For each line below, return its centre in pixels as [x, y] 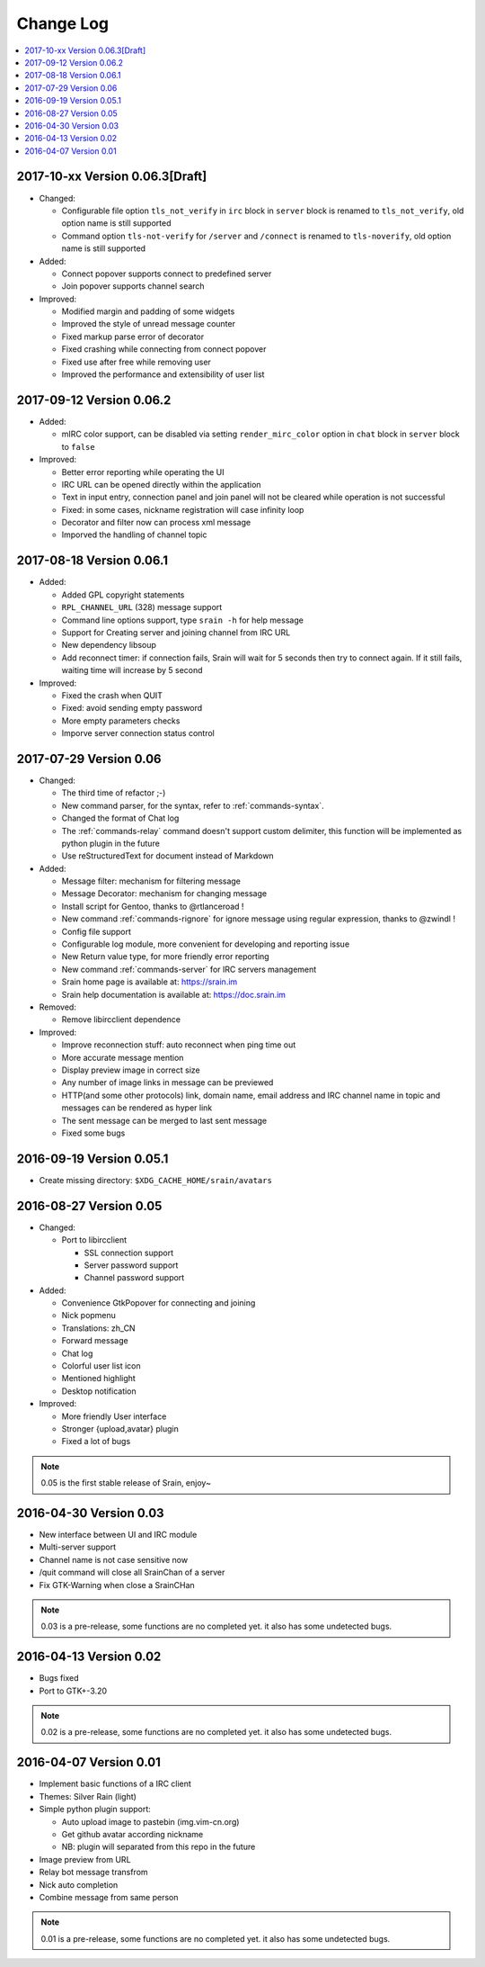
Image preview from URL [85, 1859]
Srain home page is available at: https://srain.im [150, 982]
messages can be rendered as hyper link [137, 1108]
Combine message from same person [109, 1897]
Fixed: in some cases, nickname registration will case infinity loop [183, 509]
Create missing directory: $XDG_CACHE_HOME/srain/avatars [156, 1180]
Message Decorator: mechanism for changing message [164, 894]
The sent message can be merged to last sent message [164, 1120]
